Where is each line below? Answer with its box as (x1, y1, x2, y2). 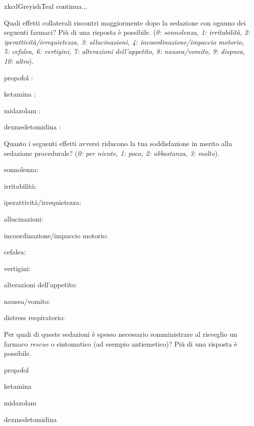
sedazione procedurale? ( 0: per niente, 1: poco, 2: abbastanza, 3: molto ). (4, 148, 220, 158)
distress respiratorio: (4, 312, 65, 323)
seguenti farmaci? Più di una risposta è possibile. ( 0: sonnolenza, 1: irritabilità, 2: (4, 27, 251, 37)
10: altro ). (4, 55, 34, 66)
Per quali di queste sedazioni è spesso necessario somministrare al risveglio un (4, 329, 237, 339)
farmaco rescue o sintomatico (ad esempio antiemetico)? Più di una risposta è (4, 338, 237, 349)
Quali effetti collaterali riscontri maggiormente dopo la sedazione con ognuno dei (4, 17, 246, 27)
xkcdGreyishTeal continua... (4, 1, 88, 11)
